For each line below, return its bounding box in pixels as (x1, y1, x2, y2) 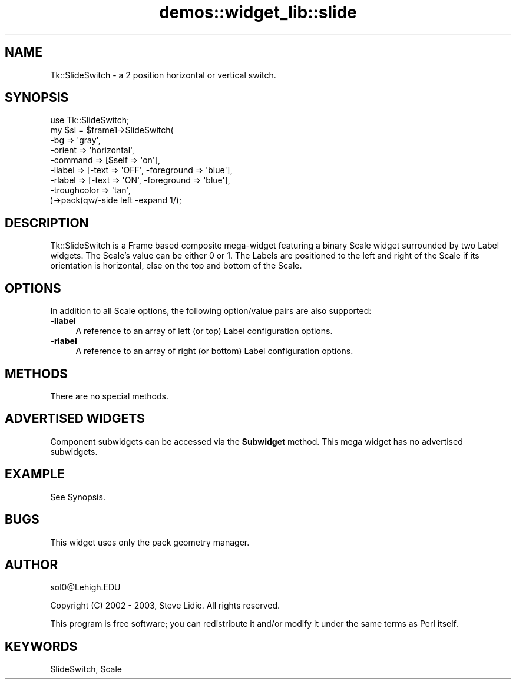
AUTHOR (5, 557, 58, 572)
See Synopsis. (50, 491, 105, 502)
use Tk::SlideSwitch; (50, 115, 130, 125)
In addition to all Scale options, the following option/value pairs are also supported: (50, 306, 372, 316)
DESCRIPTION (5, 215, 89, 230)
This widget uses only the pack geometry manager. (50, 537, 250, 547)
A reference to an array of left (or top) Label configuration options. (75, 326, 333, 336)
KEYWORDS (5, 639, 78, 654)
